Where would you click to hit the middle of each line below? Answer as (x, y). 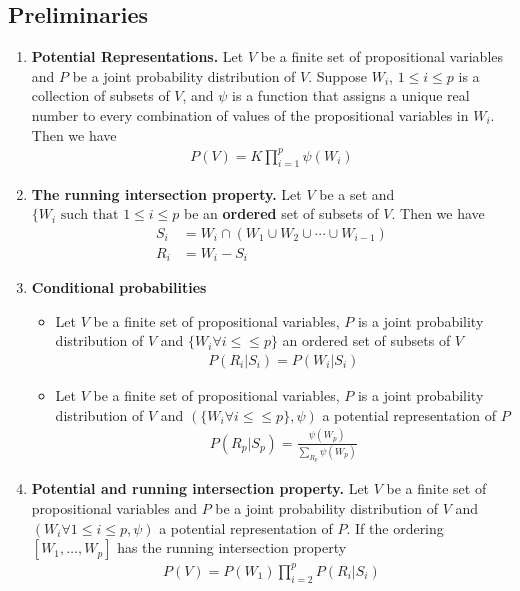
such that (89, 215)
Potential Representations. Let (137, 56)
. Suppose (338, 75)
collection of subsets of (100, 95)
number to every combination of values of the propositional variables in (250, 114)
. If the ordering (395, 527)
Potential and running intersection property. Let (200, 488)
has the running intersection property (232, 547)
